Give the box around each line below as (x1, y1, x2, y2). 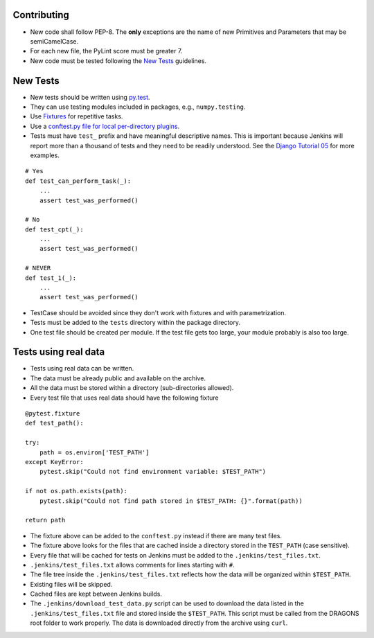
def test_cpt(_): (25, 225, 84, 233)
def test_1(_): (25, 274, 77, 282)
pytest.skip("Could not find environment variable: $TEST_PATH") (39, 468, 267, 476)
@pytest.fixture (25, 409, 80, 418)
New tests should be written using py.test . (30, 93, 150, 101)
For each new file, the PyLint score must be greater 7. (30, 47, 183, 55)
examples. (30, 151, 60, 159)
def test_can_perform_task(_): (25, 177, 132, 185)
